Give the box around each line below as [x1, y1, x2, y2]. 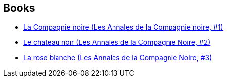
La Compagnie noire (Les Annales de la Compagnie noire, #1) [23, 23, 223, 32]
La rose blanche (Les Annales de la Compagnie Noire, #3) [23, 53, 212, 62]
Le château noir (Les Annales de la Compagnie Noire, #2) [23, 38, 211, 47]
